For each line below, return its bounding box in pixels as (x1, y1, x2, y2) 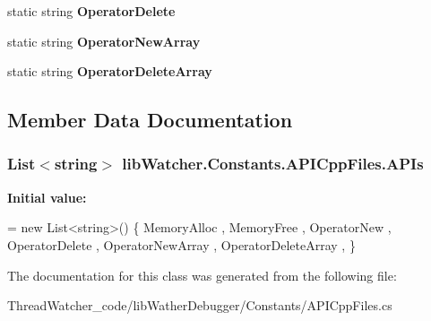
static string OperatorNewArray (7, 31, 201, 50)
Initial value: (7, 187, 87, 206)
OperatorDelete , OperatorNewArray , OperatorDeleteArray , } (7, 235, 356, 254)
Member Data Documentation (7, 106, 293, 134)
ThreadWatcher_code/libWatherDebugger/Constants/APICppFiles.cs (7, 296, 392, 315)
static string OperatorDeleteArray (7, 62, 212, 81)
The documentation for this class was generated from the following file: (7, 265, 397, 284)
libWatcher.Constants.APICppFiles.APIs (122, 152, 424, 175)
